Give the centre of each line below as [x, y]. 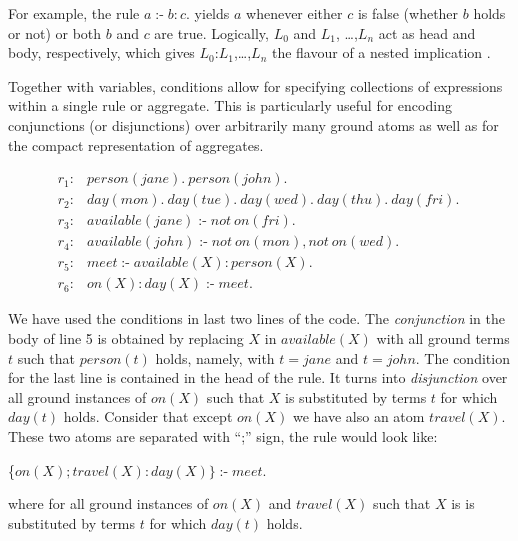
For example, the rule [74, 13]
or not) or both [55, 32]
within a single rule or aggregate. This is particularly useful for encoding [230, 105]
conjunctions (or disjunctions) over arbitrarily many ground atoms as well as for [253, 124]
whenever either [294, 13]
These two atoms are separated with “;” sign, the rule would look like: [223, 435]
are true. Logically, [211, 32]
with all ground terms [443, 337]
